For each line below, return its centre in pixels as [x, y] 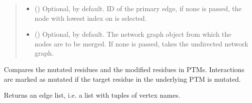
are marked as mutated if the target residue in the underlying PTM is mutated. [122, 79]
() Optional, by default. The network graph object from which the [133, 34]
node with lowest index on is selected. [91, 18]
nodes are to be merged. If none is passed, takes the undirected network [142, 43]
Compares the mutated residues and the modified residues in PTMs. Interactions [124, 69]
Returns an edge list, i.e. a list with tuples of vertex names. [92, 95]
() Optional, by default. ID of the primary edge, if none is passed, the [138, 8]
